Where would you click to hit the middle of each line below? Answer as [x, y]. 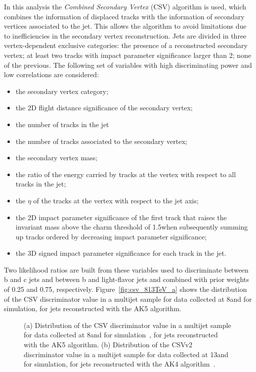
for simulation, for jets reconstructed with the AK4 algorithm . [120, 364]
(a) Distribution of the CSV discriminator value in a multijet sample [128, 325]
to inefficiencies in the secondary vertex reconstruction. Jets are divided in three [125, 35]
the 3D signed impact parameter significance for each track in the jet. [121, 253]
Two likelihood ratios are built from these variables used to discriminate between [126, 269]
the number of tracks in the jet [62, 124]
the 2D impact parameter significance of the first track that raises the [121, 217]
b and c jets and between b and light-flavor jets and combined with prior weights [127, 279]
